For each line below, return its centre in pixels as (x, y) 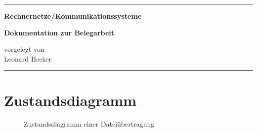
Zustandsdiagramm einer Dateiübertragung (89, 123)
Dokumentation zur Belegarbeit (59, 32)
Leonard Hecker (28, 58)
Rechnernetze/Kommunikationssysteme (73, 16)
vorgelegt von (24, 49)
